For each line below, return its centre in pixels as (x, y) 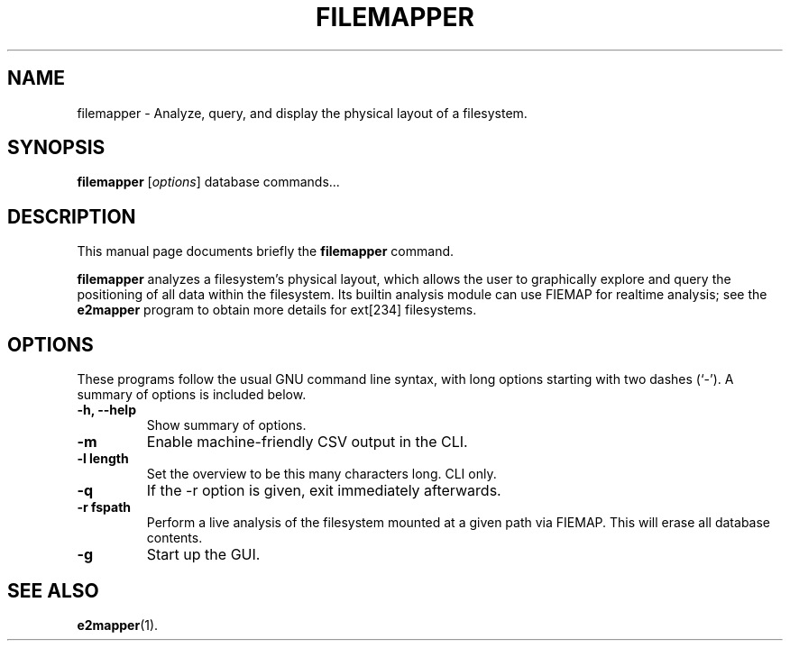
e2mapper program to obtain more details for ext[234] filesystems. (277, 310)
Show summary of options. (226, 425)
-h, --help (106, 410)
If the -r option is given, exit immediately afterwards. (324, 491)
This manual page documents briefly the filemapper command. (266, 251)
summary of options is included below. (192, 395)
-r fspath (104, 507)
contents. (175, 538)
